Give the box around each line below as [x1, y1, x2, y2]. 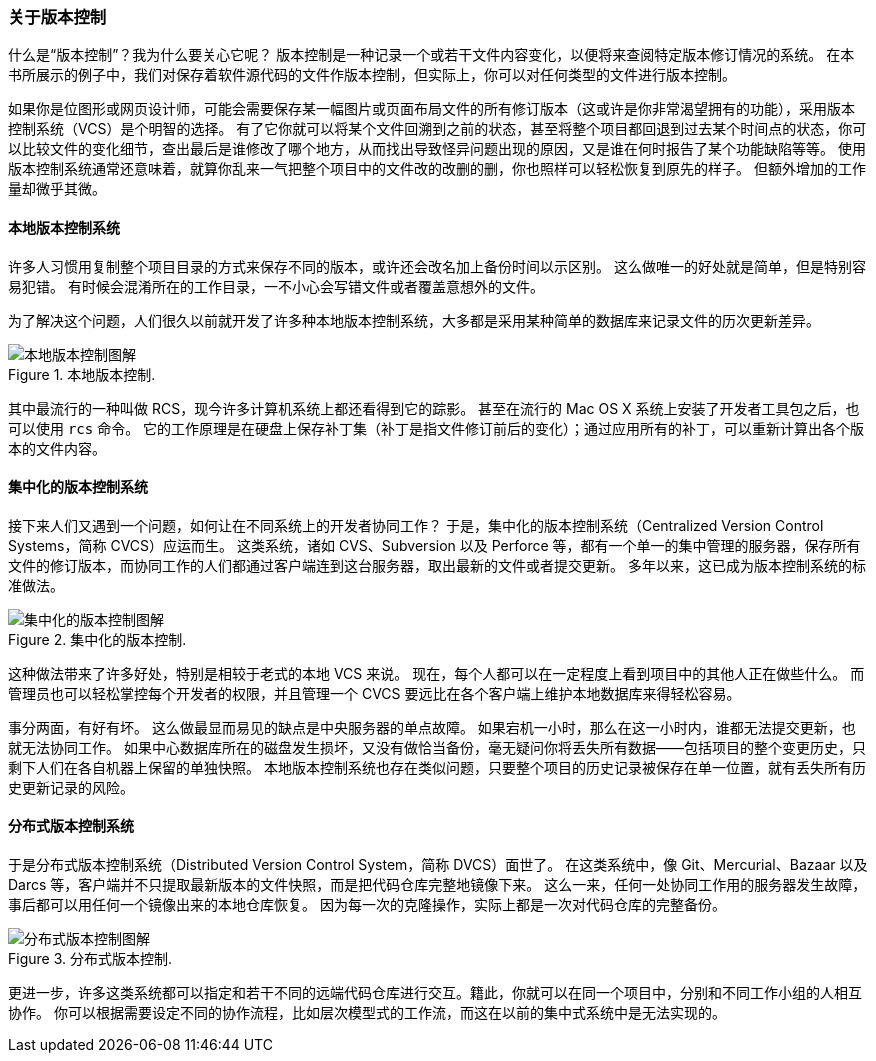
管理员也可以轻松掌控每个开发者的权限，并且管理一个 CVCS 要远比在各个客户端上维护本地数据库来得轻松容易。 [8, 684, 741, 702]
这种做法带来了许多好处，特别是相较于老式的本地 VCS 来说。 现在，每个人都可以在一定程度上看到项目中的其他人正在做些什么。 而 [8, 664, 865, 682]
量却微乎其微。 [8, 180, 106, 198]
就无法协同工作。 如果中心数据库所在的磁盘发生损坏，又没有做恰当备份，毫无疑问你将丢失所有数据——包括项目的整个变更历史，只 [8, 738, 866, 756]
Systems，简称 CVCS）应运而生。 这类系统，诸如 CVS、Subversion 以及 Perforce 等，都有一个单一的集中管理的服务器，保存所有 [8, 536, 861, 554]
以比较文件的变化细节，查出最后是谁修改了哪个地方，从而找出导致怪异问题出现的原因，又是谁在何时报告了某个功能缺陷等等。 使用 [8, 140, 866, 158]
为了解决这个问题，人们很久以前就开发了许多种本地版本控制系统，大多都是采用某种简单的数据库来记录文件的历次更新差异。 [8, 311, 820, 329]
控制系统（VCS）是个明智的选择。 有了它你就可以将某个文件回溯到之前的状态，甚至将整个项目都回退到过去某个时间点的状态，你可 [8, 120, 867, 138]
